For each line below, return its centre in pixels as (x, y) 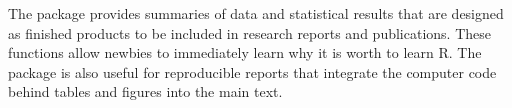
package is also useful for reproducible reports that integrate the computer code (252, 71)
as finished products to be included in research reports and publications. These (249, 32)
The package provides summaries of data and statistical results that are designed (256, 13)
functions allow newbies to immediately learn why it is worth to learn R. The (245, 52)
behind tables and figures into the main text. (145, 91)
